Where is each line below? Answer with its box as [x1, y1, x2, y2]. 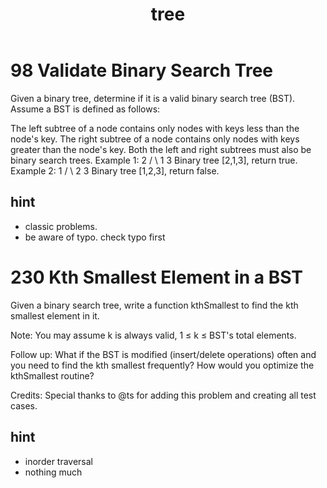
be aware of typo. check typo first [24, 231, 166, 243]
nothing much [24, 466, 83, 478]
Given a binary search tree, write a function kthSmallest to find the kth [10, 299, 299, 311]
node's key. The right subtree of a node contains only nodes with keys [10, 133, 300, 145]
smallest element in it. [10, 309, 100, 322]
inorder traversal [24, 455, 94, 467]
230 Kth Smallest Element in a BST [10, 266, 304, 288]
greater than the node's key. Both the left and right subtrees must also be [10, 143, 312, 155]
